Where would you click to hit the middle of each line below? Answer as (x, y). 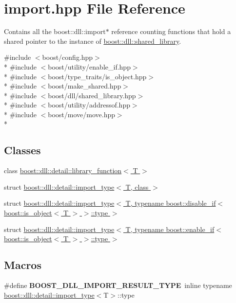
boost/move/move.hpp (81, 114)
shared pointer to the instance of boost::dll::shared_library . (93, 41)
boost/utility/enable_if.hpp (89, 66)
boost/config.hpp (68, 57)
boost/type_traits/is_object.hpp (97, 76)
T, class (137, 187)
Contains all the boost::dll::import (55, 31)
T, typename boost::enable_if (170, 229)
